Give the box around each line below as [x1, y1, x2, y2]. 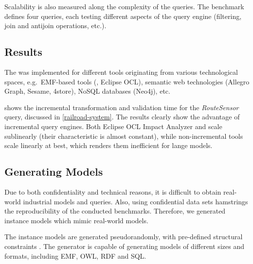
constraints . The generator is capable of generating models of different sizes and [4, 241, 244, 251]
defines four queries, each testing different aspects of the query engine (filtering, [4, 11, 242, 21]
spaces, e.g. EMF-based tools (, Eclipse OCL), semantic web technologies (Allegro [4, 76, 250, 86]
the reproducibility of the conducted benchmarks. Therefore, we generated [4, 206, 226, 216]
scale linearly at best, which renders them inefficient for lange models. [4, 140, 213, 150]
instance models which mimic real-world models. [4, 215, 148, 225]
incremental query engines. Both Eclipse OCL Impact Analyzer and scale [4, 121, 222, 131]
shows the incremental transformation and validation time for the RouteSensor [4, 102, 239, 112]
